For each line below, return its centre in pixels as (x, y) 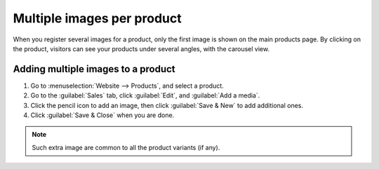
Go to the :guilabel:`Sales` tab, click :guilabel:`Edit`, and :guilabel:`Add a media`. (145, 95)
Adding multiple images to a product (94, 69)
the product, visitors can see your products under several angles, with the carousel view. (141, 48)
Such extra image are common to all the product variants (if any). (126, 147)
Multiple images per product (97, 18)
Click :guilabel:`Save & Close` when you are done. (102, 115)
